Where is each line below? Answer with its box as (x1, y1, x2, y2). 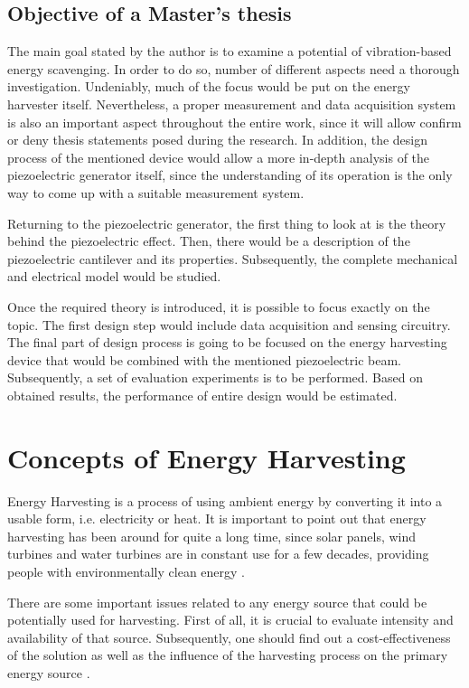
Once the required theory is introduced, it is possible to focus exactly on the (7, 297, 430, 316)
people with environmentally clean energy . (7, 561, 245, 580)
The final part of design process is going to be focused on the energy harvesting (7, 333, 447, 352)
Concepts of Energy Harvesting (7, 438, 406, 476)
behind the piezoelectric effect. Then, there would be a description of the (7, 231, 410, 250)
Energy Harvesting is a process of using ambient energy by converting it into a (7, 491, 443, 510)
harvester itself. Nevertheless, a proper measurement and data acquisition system (7, 94, 456, 113)
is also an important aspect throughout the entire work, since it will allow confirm (7, 112, 462, 131)
